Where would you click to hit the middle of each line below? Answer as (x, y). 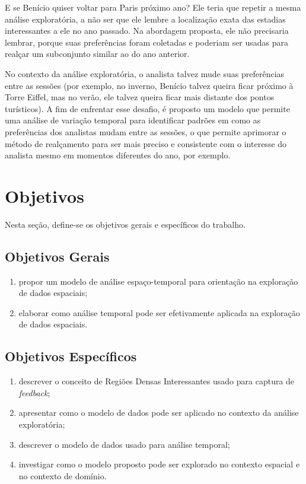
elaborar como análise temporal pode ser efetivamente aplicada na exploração (159, 312)
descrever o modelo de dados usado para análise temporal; (124, 444)
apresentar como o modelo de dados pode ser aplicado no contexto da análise (159, 413)
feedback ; (34, 392)
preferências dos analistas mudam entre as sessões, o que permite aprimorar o (146, 131)
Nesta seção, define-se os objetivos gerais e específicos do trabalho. (125, 224)
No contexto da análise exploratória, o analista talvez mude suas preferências (145, 73)
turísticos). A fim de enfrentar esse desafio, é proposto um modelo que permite (147, 108)
